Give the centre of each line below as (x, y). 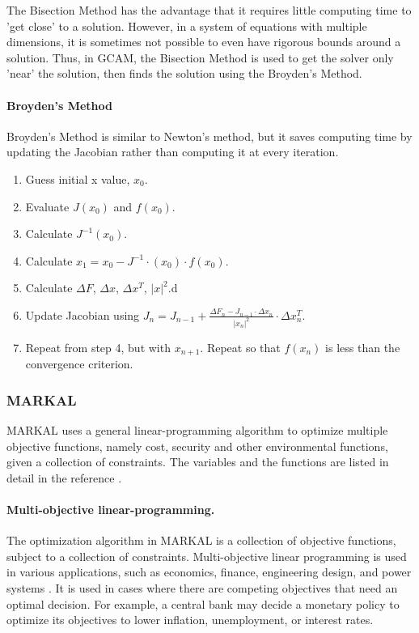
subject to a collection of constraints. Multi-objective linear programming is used (207, 556)
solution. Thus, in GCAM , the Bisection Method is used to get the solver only (200, 57)
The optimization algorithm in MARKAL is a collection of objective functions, (201, 540)
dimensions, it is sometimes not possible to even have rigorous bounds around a (204, 42)
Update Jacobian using (83, 314)
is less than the (363, 347)
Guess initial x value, (78, 178)
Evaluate (47, 206)
